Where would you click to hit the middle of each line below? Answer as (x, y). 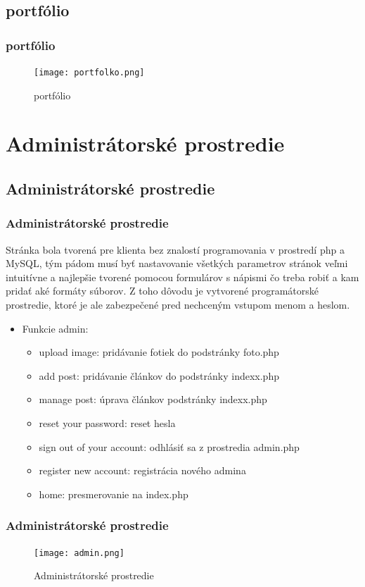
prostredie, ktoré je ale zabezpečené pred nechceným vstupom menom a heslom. (178, 304)
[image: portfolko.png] (89, 73)
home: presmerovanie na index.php (114, 494)
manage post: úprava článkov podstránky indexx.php (153, 399)
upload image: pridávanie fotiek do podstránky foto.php (159, 352)
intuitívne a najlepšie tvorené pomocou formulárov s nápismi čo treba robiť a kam (182, 277)
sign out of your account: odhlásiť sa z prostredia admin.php (169, 446)
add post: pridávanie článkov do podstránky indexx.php (159, 375)
